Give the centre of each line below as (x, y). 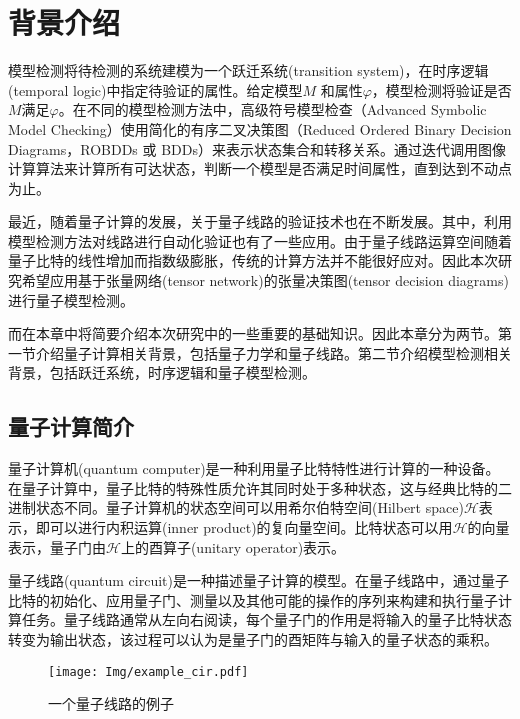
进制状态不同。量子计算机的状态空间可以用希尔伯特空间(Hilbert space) (236, 507)
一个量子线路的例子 (111, 703)
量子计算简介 (71, 426)
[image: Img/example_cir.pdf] (148, 671)
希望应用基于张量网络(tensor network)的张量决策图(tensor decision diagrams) (265, 280)
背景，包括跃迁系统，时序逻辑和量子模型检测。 (162, 372)
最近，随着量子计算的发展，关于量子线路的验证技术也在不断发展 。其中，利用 (260, 221)
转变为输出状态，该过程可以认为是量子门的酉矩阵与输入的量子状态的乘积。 (253, 638)
